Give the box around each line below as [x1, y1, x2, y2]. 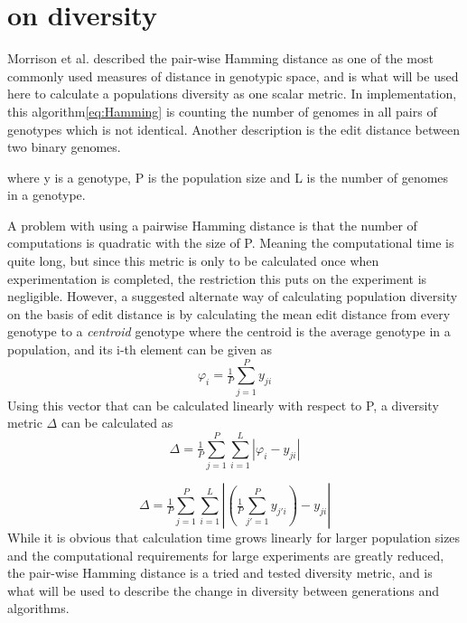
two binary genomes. [7, 137, 121, 156]
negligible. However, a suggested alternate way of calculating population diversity [7, 287, 458, 306]
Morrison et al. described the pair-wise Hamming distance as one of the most [7, 49, 434, 68]
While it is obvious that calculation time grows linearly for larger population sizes [7, 528, 461, 547]
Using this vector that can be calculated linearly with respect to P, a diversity [7, 395, 439, 414]
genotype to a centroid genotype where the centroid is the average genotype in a [7, 322, 451, 341]
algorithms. [7, 599, 70, 618]
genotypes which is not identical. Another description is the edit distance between [7, 119, 460, 138]
